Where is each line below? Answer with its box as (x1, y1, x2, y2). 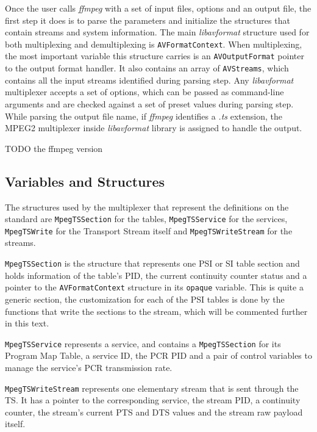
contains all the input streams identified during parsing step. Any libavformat (5, 73, 294, 86)
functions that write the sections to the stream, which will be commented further (5, 304, 308, 317)
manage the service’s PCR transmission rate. (5, 361, 173, 373)
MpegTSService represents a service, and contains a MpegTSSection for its (5, 337, 281, 350)
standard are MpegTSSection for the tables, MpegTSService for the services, (5, 212, 288, 225)
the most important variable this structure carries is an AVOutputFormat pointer (5, 49, 304, 62)
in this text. (5, 317, 49, 329)
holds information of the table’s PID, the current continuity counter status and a (5, 268, 307, 281)
